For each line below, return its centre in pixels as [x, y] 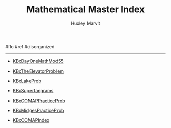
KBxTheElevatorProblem [38, 71]
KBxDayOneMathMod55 [38, 61]
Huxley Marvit [85, 23]
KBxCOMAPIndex [31, 120]
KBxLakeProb [27, 81]
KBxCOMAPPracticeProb [39, 101]
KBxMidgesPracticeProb [38, 110]
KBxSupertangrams [33, 90]
